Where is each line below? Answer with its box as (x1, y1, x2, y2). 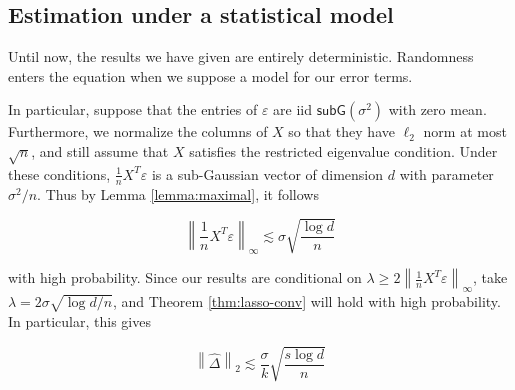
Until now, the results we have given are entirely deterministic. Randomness (8, 46, 474, 67)
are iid (273, 99, 313, 120)
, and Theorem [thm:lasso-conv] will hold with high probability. (112, 291, 501, 312)
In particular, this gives (8, 310, 151, 331)
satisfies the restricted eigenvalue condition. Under (189, 140, 498, 161)
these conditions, (8, 163, 111, 184)
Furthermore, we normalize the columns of (8, 121, 268, 142)
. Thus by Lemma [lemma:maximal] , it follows (37, 183, 319, 204)
